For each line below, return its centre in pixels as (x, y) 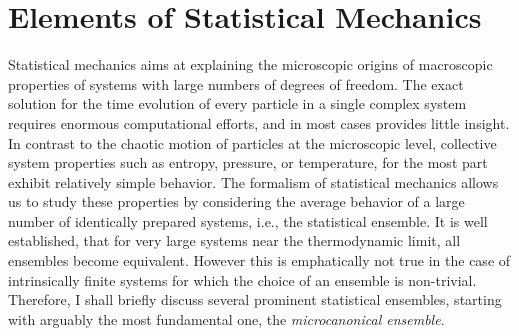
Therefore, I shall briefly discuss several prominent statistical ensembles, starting (255, 299)
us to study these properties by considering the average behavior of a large (236, 201)
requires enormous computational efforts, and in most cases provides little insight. (259, 122)
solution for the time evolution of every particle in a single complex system (237, 103)
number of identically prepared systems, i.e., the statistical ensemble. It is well (248, 220)
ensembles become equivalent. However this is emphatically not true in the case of (259, 260)
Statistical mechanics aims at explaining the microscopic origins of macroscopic (250, 64)
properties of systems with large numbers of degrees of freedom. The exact (236, 83)
